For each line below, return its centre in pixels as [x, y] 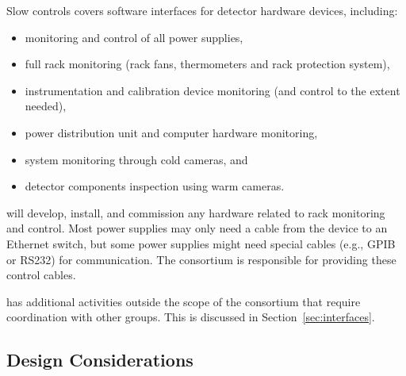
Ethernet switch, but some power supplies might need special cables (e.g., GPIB [201, 243]
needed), [46, 106]
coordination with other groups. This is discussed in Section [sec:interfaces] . [191, 317]
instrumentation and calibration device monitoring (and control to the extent [213, 90]
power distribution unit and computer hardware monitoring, [171, 132]
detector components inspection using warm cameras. [155, 186]
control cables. [41, 275]
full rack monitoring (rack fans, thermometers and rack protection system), [207, 64]
